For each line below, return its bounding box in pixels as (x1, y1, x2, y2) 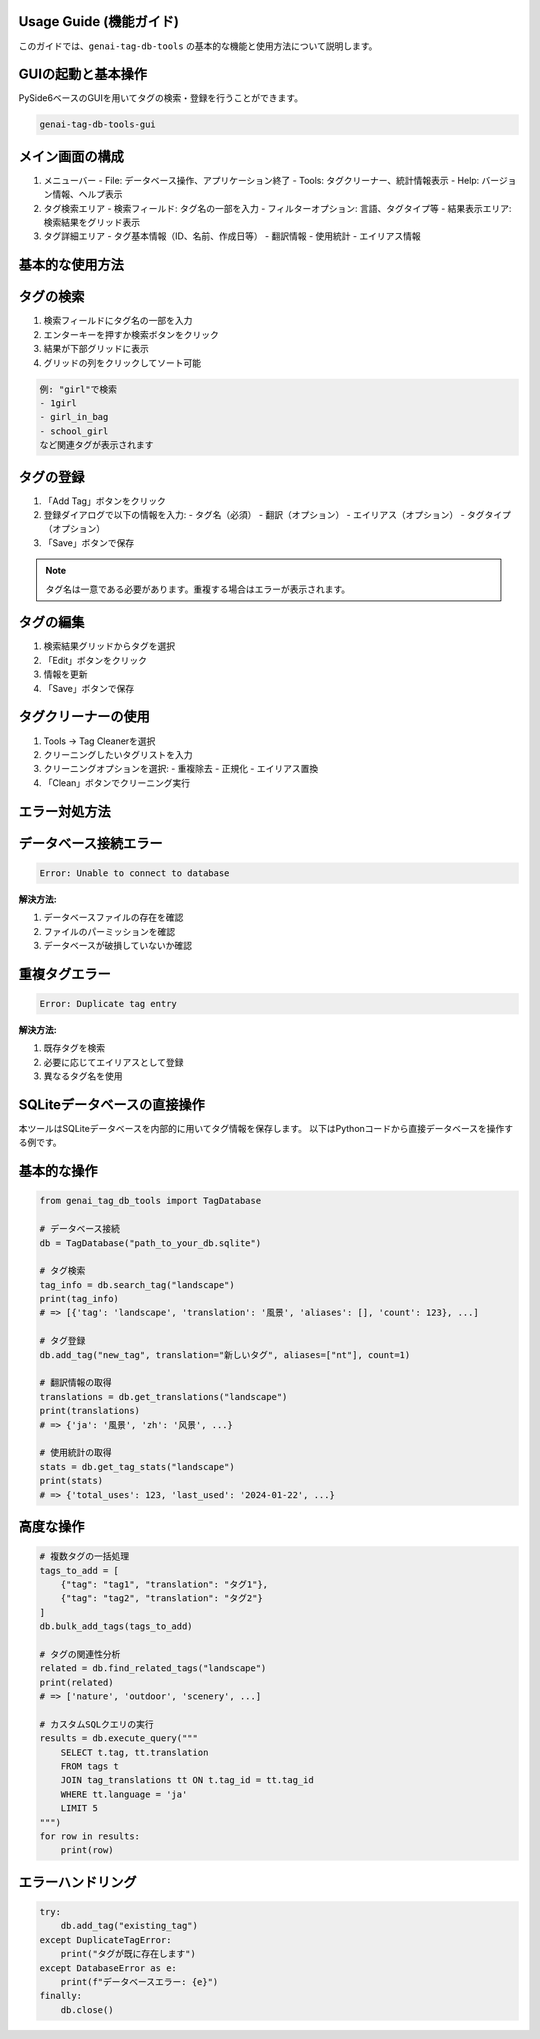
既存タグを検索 (43, 1042, 105, 1054)
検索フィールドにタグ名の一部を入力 (43, 315, 193, 327)
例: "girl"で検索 (39, 383, 118, 395)
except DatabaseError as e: (39, 1962, 177, 1974)
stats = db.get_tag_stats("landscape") (39, 1461, 235, 1472)
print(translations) (39, 1405, 140, 1417)
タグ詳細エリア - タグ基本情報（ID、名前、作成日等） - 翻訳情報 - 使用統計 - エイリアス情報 (43, 230, 422, 242)
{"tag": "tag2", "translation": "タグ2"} (60, 1593, 264, 1604)
